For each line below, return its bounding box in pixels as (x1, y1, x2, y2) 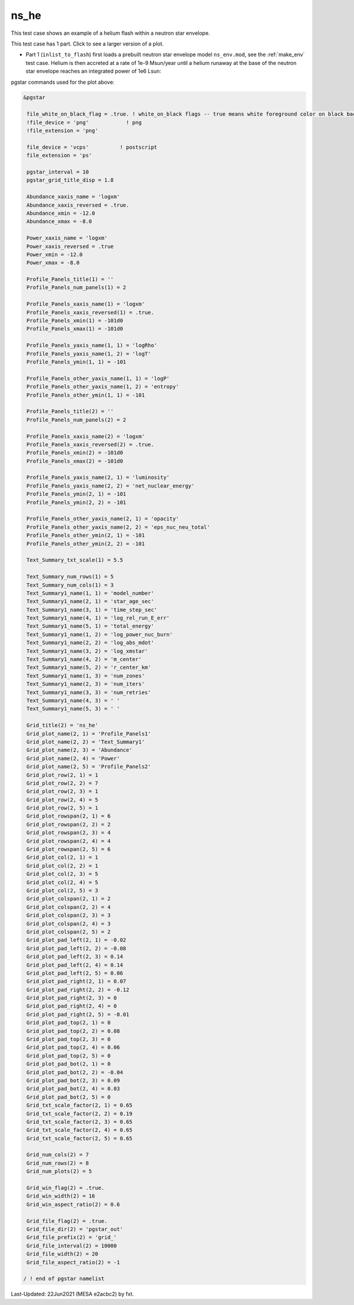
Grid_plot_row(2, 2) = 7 (27, 780, 99, 786)
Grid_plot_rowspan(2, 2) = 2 (27, 821, 111, 828)
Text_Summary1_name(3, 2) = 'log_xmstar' (27, 647, 148, 655)
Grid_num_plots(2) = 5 (27, 1168, 93, 1175)
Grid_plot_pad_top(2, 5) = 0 (27, 1052, 111, 1059)
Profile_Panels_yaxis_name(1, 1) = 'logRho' (27, 342, 158, 349)
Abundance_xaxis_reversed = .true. (27, 201, 130, 208)
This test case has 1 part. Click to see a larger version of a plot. (11, 40, 164, 47)
